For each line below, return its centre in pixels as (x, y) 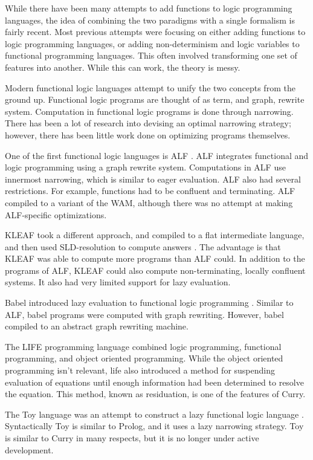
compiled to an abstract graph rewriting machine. (97, 326)
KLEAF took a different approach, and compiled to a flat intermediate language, (155, 235)
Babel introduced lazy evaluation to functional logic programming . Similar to (149, 303)
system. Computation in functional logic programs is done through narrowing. (149, 111)
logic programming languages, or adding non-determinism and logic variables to (152, 43)
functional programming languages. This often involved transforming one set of (151, 55)
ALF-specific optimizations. (56, 214)
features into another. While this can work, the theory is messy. (123, 67)
